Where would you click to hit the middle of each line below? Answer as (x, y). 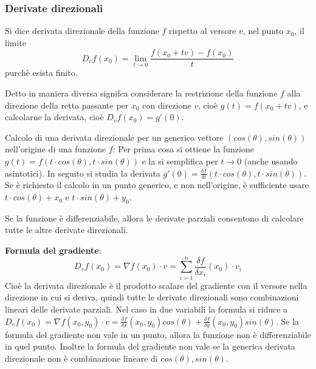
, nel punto (263, 31)
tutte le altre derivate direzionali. (67, 230)
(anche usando (271, 161)
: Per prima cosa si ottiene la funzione (183, 149)
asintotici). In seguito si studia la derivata (83, 173)
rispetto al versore (202, 31)
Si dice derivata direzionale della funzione (82, 31)
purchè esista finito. (41, 73)
